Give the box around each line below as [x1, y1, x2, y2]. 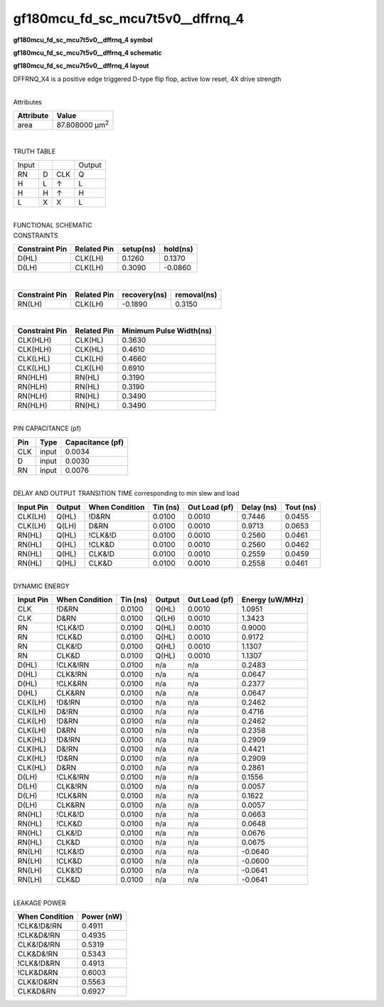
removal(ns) [175, 289, 218, 299]
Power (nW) [82, 912, 123, 922]
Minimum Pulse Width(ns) [122, 326, 213, 336]
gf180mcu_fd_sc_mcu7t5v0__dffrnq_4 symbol [13, 36, 153, 44]
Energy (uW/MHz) [241, 595, 304, 604]
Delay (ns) [241, 502, 277, 512]
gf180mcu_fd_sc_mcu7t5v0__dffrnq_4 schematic [13, 48, 162, 57]
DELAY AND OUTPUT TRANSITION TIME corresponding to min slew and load [13, 489, 240, 498]
